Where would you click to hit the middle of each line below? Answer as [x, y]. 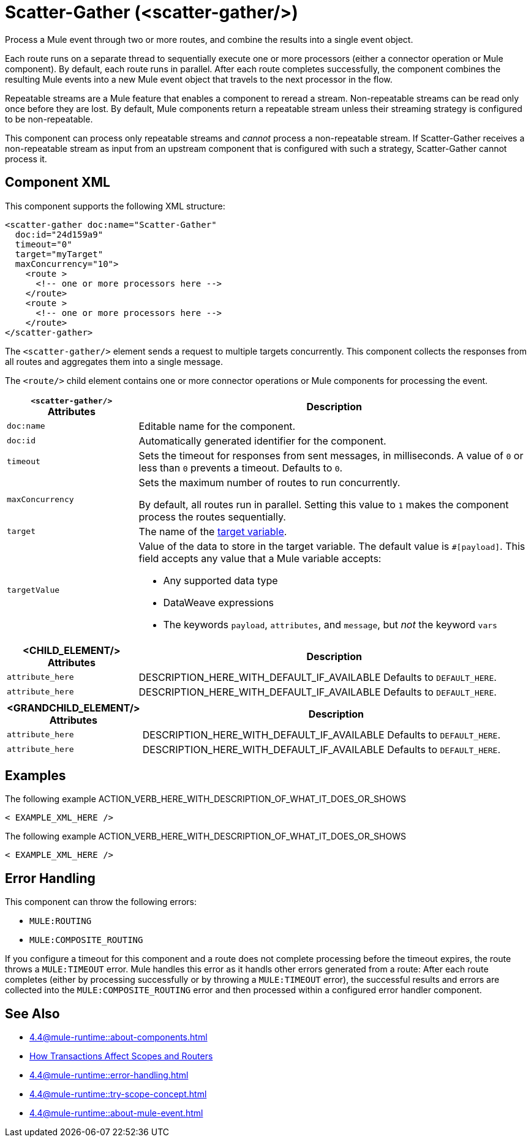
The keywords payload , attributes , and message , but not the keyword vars [330, 624]
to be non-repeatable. [49, 119]
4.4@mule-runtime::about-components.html [119, 1037]
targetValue [33, 590]
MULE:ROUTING [61, 921]
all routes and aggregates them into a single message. [114, 361]
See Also [32, 1013]
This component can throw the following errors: [101, 902]
